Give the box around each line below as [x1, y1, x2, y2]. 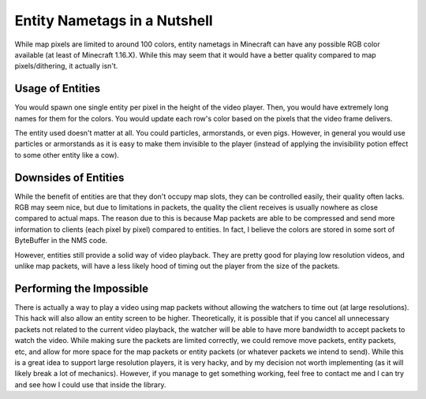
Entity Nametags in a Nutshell [14, 12, 213, 29]
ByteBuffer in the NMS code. [14, 236, 108, 245]
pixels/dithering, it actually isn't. [14, 62, 118, 71]
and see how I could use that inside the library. [14, 379, 166, 390]
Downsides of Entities [14, 170, 125, 185]
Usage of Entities [14, 82, 101, 95]
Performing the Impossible [14, 282, 149, 295]
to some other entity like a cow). [14, 150, 120, 159]
